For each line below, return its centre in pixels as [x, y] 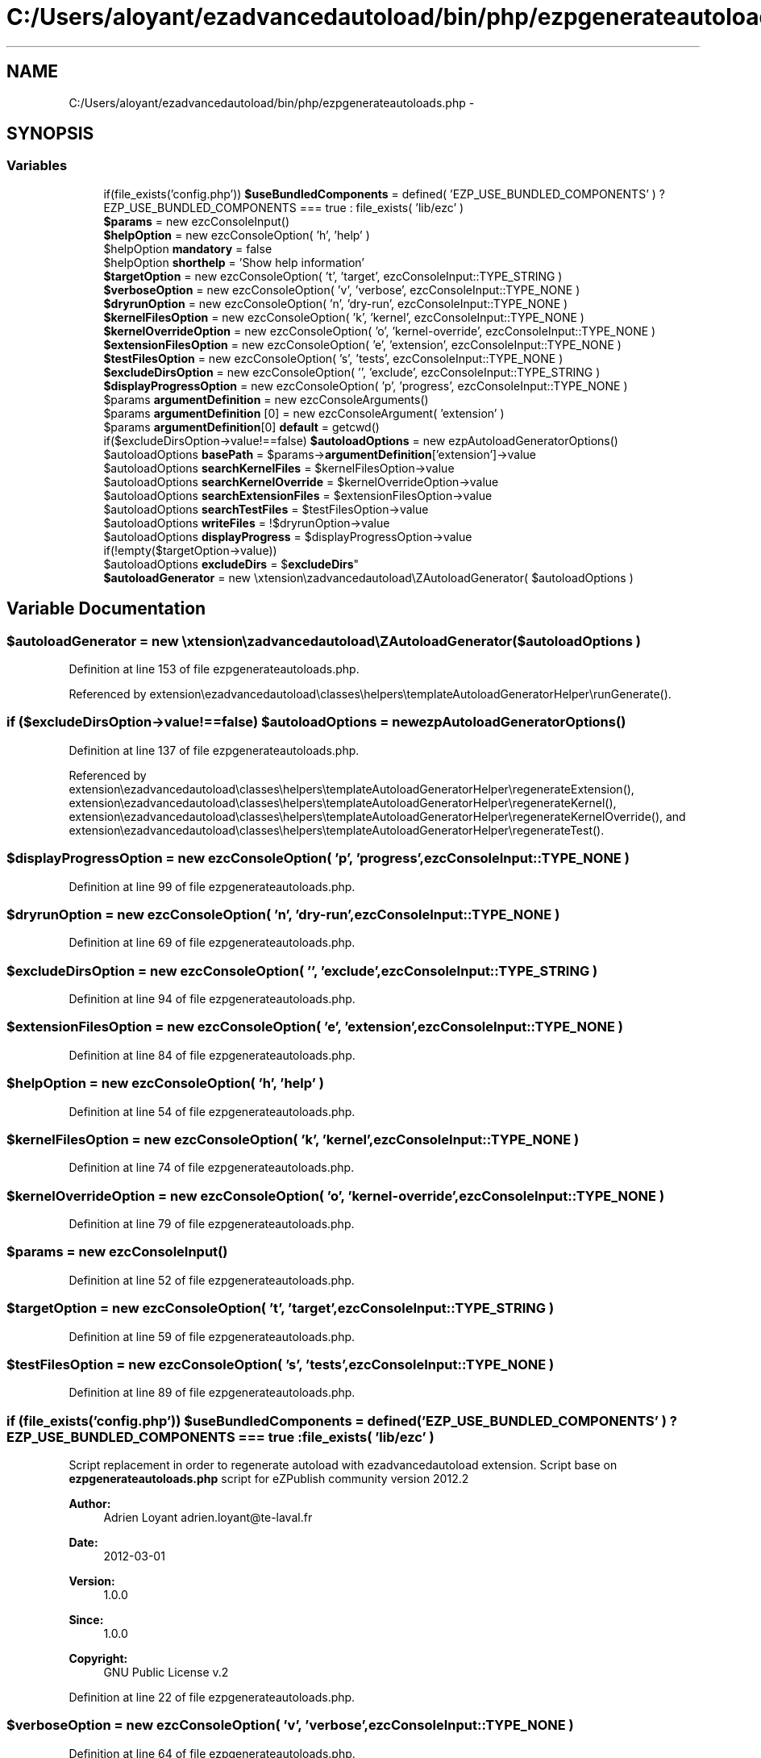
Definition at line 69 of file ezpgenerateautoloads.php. [212, 943]
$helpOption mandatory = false [188, 248]
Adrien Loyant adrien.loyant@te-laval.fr [208, 1518]
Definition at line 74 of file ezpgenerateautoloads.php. [212, 1168]
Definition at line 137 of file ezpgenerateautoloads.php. [214, 750]
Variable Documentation [106, 609]
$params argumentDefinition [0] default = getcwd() [241, 427]
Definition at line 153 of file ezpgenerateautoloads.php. [214, 669]
